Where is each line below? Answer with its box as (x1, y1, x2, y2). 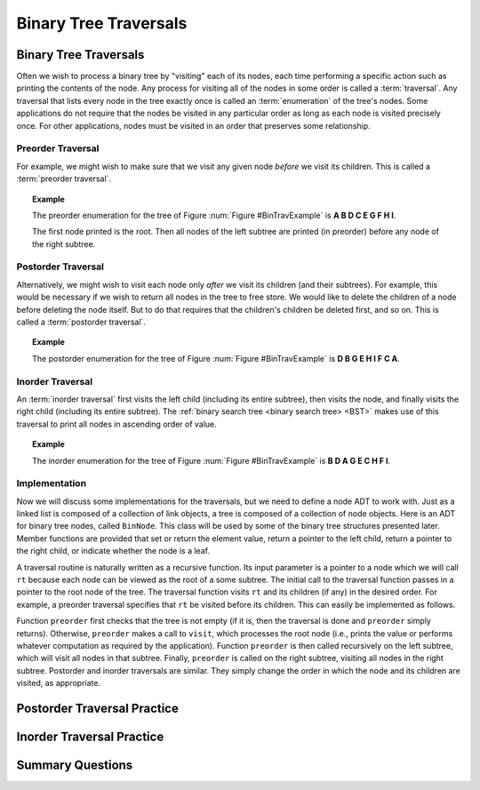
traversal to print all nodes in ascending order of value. (16, 419, 217, 429)
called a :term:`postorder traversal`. (16, 316, 147, 328)
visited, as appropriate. (16, 678, 101, 689)
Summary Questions (16, 757, 133, 772)
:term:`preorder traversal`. (16, 173, 111, 184)
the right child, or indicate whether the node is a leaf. (16, 546, 211, 556)
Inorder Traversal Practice (16, 729, 164, 744)
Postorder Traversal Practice (16, 700, 180, 715)
